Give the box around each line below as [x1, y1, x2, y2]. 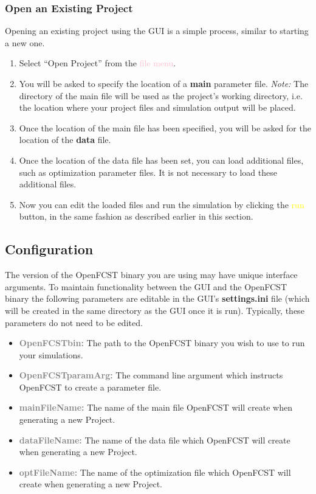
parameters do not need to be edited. [5, 316, 143, 329]
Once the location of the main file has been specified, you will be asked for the [19, 121, 311, 134]
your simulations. [19, 348, 83, 361]
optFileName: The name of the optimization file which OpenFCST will [19, 465, 291, 478]
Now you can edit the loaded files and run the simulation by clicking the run [19, 198, 304, 210]
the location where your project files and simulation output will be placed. [19, 101, 296, 114]
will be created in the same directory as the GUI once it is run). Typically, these [5, 304, 304, 316]
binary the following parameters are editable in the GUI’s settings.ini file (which [5, 292, 310, 305]
